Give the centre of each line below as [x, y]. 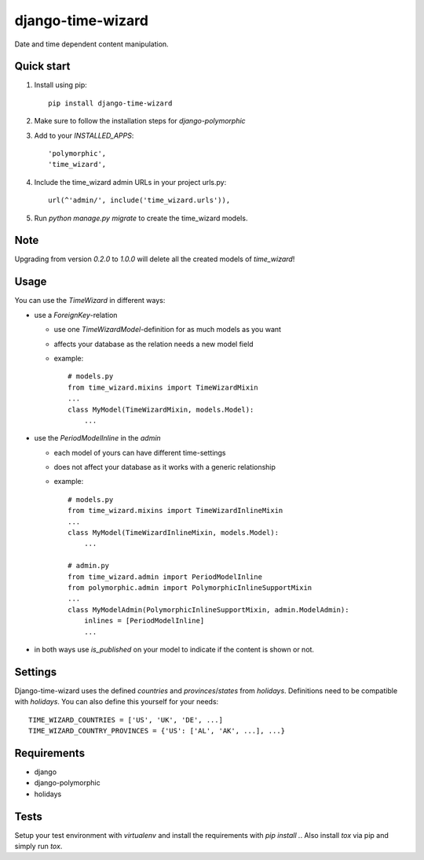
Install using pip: [61, 85]
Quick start [42, 66]
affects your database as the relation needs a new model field [154, 344]
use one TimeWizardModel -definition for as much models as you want [168, 330]
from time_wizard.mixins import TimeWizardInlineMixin [175, 511]
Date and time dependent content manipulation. [91, 44]
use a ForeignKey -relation [76, 315]
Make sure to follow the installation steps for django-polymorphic [140, 121]
